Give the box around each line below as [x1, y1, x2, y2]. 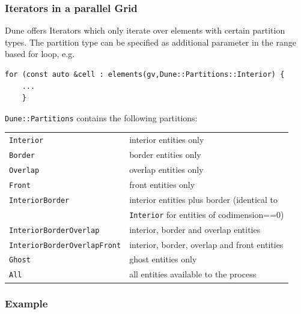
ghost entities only [129, 253, 197, 265]
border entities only [129, 148, 201, 161]
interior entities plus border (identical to [129, 193, 278, 205]
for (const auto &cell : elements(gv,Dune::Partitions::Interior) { [5, 70, 285, 79]
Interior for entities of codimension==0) [129, 208, 284, 220]
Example [5, 296, 48, 311]
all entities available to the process [129, 268, 257, 280]
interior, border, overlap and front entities [129, 238, 284, 250]
